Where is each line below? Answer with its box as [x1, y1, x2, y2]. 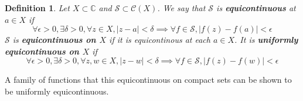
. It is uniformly [234, 33, 298, 46]
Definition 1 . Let [5, 2, 70, 14]
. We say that [157, 2, 206, 14]
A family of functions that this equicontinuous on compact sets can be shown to [5, 73, 292, 86]
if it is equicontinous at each [109, 33, 210, 46]
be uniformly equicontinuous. [5, 85, 109, 97]
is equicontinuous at [216, 2, 296, 14]
